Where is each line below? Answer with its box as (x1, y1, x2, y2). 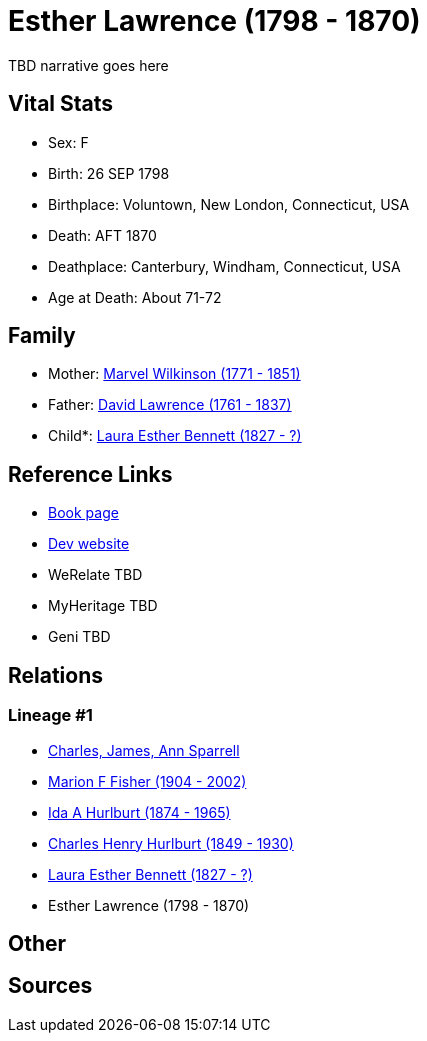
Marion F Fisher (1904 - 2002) (48, 772, 247, 790)
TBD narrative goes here (8, 56, 169, 74)
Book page (48, 504, 119, 522)
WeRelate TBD (48, 566, 143, 584)
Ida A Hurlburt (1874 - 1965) (48, 803, 231, 821)
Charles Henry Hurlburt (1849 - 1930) (48, 834, 294, 852)
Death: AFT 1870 (48, 226, 157, 244)
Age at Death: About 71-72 (48, 288, 222, 306)
